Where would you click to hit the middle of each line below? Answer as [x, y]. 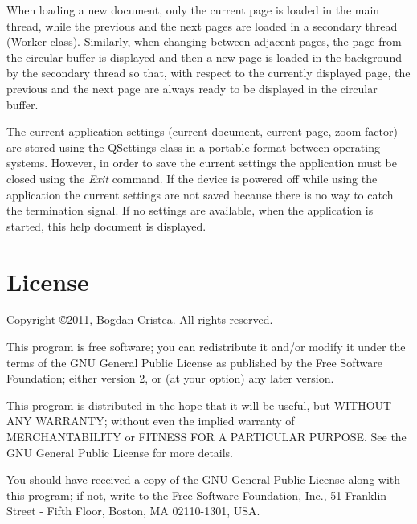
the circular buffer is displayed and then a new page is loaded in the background [204, 57]
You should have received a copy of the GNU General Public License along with [204, 479]
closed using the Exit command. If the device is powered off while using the [192, 178]
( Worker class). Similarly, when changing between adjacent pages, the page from [204, 41]
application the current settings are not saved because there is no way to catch [200, 194]
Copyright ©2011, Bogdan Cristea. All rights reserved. [140, 319]
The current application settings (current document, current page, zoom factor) [202, 131]
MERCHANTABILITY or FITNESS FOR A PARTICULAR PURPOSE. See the [206, 436]
